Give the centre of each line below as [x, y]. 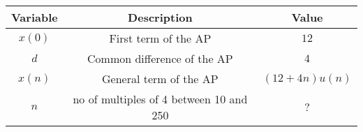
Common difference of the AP [160, 58]
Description [160, 17]
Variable [35, 17]
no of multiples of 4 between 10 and [160, 99]
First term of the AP [160, 38]
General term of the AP [160, 79]
